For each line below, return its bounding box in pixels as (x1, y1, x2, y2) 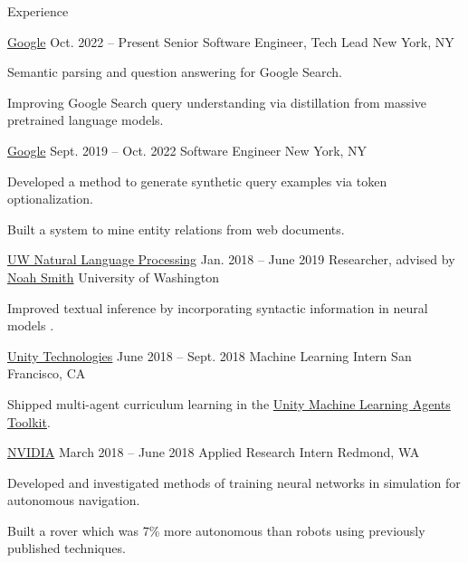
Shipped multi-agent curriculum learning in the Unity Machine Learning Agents (7, 394, 451, 413)
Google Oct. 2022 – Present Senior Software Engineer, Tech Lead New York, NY (7, 32, 454, 51)
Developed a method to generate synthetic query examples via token (7, 171, 387, 190)
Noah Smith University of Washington (7, 267, 219, 286)
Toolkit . (7, 412, 51, 431)
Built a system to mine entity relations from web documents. (7, 219, 345, 238)
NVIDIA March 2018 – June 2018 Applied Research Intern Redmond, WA (7, 443, 420, 462)
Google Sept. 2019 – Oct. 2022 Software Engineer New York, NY (7, 140, 368, 159)
